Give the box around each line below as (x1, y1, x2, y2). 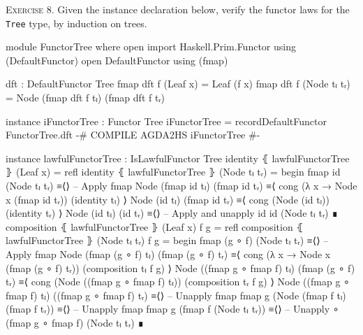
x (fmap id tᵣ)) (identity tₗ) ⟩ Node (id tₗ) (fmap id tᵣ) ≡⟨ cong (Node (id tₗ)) (6, 192, 329, 206)
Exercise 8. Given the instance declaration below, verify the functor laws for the (6, 2, 350, 16)
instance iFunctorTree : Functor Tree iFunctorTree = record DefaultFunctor (6, 113, 327, 128)
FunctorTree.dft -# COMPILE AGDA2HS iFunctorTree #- (6, 127, 260, 142)
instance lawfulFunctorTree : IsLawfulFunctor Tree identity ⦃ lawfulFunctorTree (6, 150, 350, 165)
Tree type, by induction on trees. (6, 15, 147, 30)
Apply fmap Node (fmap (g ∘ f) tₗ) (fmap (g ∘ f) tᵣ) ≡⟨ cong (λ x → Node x (6, 246, 331, 261)
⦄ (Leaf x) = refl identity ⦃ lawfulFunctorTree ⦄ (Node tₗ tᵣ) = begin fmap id (6, 164, 341, 179)
